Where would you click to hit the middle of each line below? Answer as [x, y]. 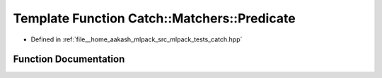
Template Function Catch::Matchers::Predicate [155, 18]
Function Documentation [69, 59]
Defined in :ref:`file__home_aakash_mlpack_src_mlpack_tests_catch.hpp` [137, 39]
